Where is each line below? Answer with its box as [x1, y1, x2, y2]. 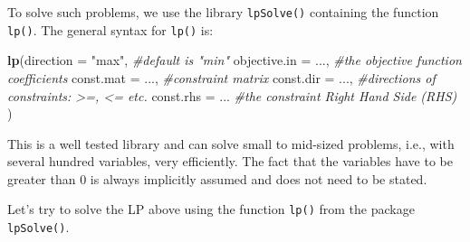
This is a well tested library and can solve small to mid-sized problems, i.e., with [7, 134, 455, 153]
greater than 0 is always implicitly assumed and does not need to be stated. [7, 169, 427, 188]
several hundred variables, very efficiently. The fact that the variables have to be [7, 152, 453, 171]
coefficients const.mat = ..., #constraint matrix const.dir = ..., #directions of [7, 68, 436, 87]
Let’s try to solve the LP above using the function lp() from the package [7, 200, 415, 219]
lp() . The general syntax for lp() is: [7, 20, 214, 39]
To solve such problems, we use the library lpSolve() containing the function [7, 3, 439, 21]
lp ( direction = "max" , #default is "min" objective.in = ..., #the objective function [7, 51, 462, 70]
